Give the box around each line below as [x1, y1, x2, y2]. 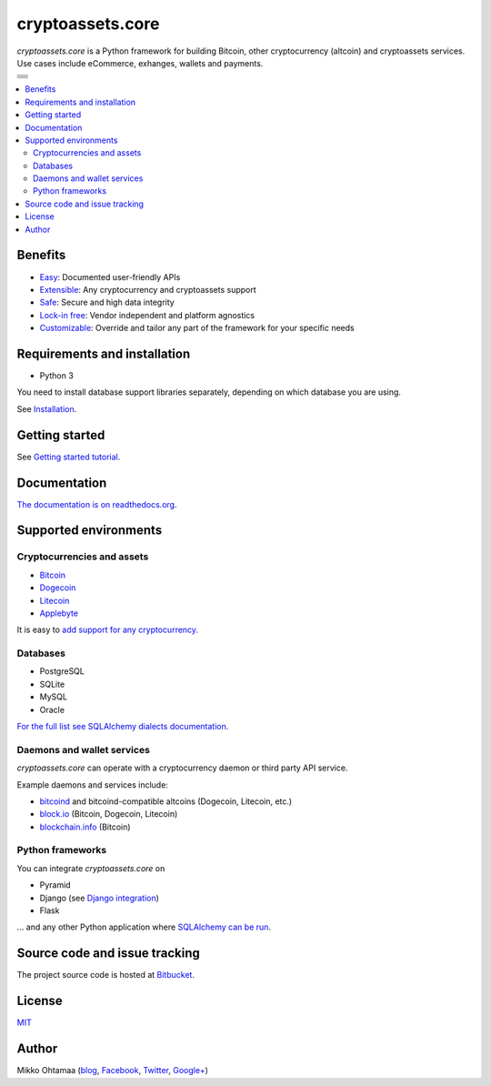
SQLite [39, 679, 65, 689]
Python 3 [39, 370, 75, 381]
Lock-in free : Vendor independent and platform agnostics [39, 309, 255, 320]
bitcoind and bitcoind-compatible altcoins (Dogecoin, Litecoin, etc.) [39, 796, 293, 807]
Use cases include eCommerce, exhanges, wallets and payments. [16, 57, 264, 68]
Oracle [39, 704, 65, 715]
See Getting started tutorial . [16, 451, 121, 462]
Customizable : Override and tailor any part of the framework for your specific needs [39, 323, 355, 334]
